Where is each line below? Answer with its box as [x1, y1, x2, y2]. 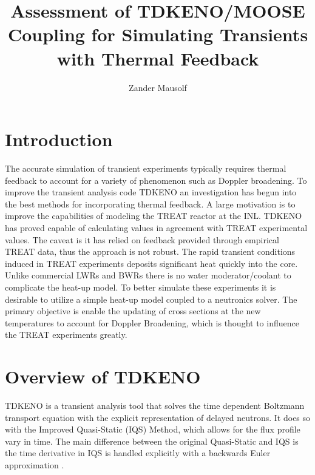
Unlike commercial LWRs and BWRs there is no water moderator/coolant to [5, 269, 291, 281]
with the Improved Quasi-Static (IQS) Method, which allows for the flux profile [5, 423, 300, 436]
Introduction [5, 127, 113, 152]
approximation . [5, 459, 64, 471]
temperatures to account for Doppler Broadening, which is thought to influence [5, 316, 299, 329]
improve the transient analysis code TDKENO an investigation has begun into [5, 186, 297, 198]
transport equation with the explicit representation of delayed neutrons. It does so [5, 411, 311, 423]
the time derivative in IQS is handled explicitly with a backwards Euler [5, 446, 271, 459]
